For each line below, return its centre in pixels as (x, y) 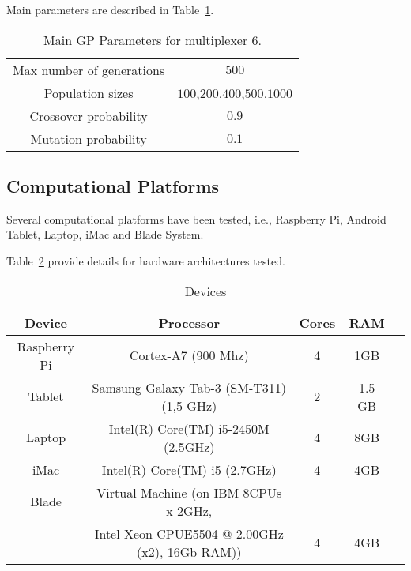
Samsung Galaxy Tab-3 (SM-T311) (189, 387)
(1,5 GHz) (189, 405)
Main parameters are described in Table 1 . (110, 9)
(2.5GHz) (189, 446)
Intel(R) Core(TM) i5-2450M (189, 428)
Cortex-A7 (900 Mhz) (189, 355)
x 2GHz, (189, 510)
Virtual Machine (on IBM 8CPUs (189, 492)
